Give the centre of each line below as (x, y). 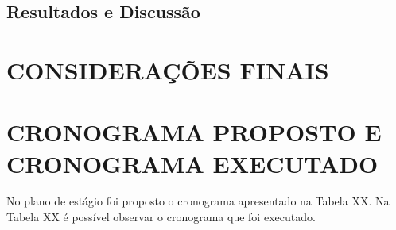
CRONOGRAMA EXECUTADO (192, 163)
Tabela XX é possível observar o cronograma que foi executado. (161, 217)
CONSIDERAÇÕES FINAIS (168, 69)
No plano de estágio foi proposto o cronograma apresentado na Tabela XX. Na (198, 201)
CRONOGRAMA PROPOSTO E (194, 132)
